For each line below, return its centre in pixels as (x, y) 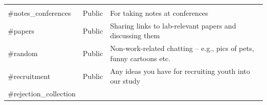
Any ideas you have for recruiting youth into (180, 71)
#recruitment (29, 76)
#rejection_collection (42, 94)
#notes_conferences (40, 13)
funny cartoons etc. (140, 58)
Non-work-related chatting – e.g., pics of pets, (182, 48)
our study (125, 81)
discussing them (135, 35)
